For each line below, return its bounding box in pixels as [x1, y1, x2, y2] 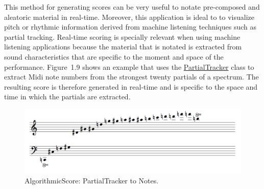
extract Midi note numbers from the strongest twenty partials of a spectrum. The [4, 71, 259, 82]
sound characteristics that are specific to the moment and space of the [4, 51, 224, 62]
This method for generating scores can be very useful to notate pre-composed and [4, 2, 260, 12]
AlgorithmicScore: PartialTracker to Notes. [25, 175, 159, 186]
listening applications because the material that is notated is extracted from [4, 41, 242, 52]
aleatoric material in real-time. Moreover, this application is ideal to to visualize [4, 11, 255, 22]
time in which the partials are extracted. [4, 91, 131, 102]
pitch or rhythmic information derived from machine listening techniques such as [4, 21, 257, 32]
